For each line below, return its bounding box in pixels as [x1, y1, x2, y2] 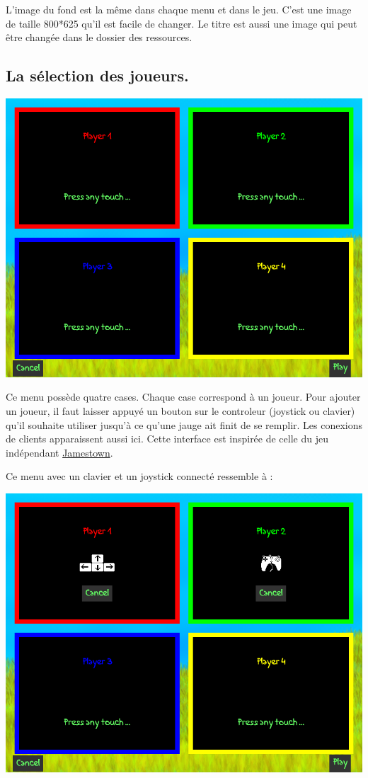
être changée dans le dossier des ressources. [6, 30, 192, 45]
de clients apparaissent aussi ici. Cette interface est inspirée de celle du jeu [6, 431, 328, 446]
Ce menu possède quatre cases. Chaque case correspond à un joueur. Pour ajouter [6, 389, 361, 404]
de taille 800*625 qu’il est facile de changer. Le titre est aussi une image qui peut [6, 16, 357, 30]
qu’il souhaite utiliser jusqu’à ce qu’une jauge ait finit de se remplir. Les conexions [6, 417, 363, 432]
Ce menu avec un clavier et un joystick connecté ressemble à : [6, 469, 273, 484]
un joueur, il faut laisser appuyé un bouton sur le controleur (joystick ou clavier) [6, 403, 355, 418]
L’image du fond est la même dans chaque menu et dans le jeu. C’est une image [6, 2, 352, 16]
